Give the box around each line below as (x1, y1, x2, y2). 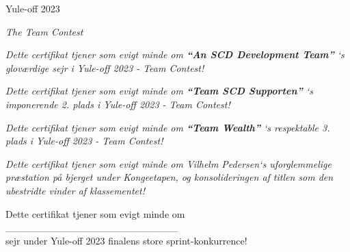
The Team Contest (5, 24, 83, 38)
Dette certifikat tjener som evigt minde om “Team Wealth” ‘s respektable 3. (5, 120, 330, 134)
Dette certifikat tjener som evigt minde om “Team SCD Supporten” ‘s (5, 84, 313, 98)
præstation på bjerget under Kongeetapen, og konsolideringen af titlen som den (5, 170, 334, 184)
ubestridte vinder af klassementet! (5, 183, 145, 197)
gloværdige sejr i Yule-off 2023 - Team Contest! (5, 60, 204, 75)
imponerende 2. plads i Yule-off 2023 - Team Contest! (5, 97, 230, 111)
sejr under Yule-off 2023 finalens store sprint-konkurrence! (5, 233, 247, 247)
